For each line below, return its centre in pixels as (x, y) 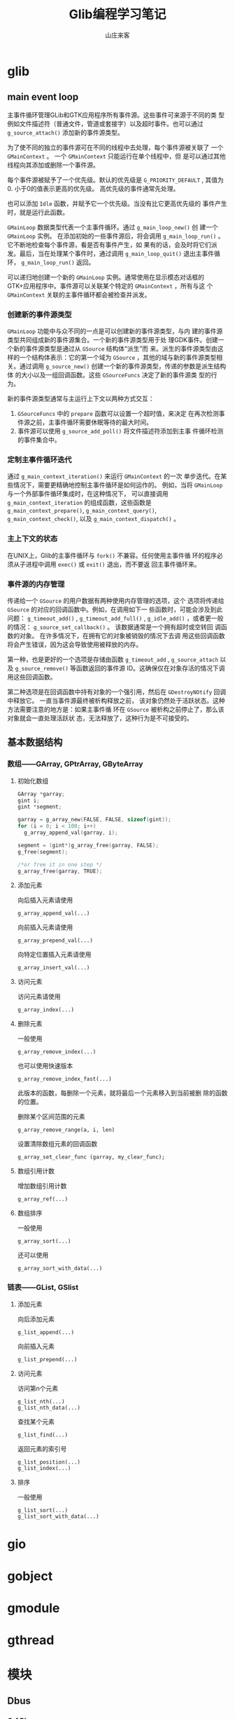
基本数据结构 (35, 742)
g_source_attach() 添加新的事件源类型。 (65, 132)
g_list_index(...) (44, 1468)
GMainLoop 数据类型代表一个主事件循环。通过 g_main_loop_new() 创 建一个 (113, 227)
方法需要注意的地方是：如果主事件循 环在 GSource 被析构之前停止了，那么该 (116, 709)
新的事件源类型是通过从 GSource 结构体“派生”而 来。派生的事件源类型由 (115, 349)
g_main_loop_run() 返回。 (58, 262)
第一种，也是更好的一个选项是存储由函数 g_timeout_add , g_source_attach (113, 659)
